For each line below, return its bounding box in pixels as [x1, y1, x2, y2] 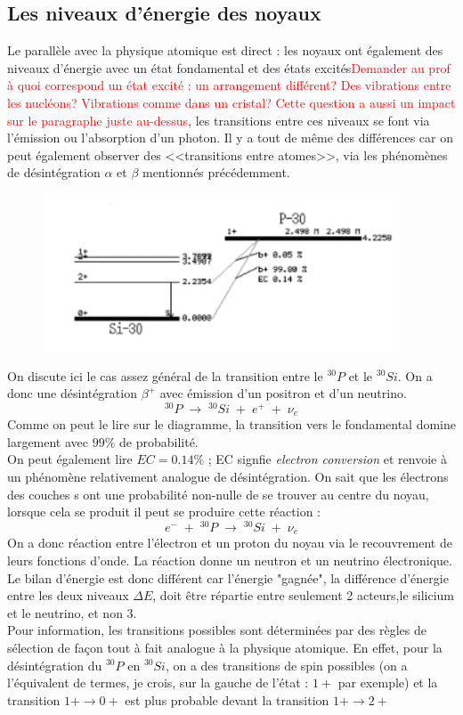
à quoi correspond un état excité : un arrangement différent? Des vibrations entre [7, 76, 451, 94]
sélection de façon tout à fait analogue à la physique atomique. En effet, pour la [7, 638, 443, 656]
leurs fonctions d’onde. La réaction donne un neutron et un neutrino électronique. [7, 550, 452, 569]
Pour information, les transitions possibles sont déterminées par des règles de [7, 621, 426, 639]
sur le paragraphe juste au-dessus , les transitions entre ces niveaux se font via [7, 110, 430, 129]
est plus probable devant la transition [125, 690, 329, 709]
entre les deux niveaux [7, 586, 129, 605]
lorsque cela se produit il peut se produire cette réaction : [7, 502, 321, 521]
